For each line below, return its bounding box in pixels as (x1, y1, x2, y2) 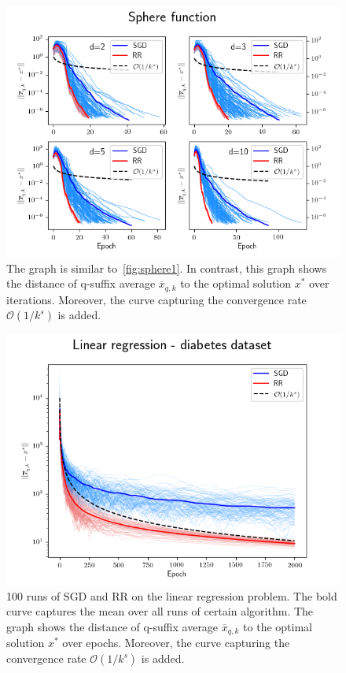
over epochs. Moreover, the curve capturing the (62, 634, 290, 651)
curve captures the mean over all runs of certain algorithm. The (6, 603, 314, 619)
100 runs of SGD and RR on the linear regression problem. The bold (6, 587, 337, 604)
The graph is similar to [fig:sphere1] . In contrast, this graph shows (6, 259, 327, 276)
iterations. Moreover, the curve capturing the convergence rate (6, 291, 307, 307)
